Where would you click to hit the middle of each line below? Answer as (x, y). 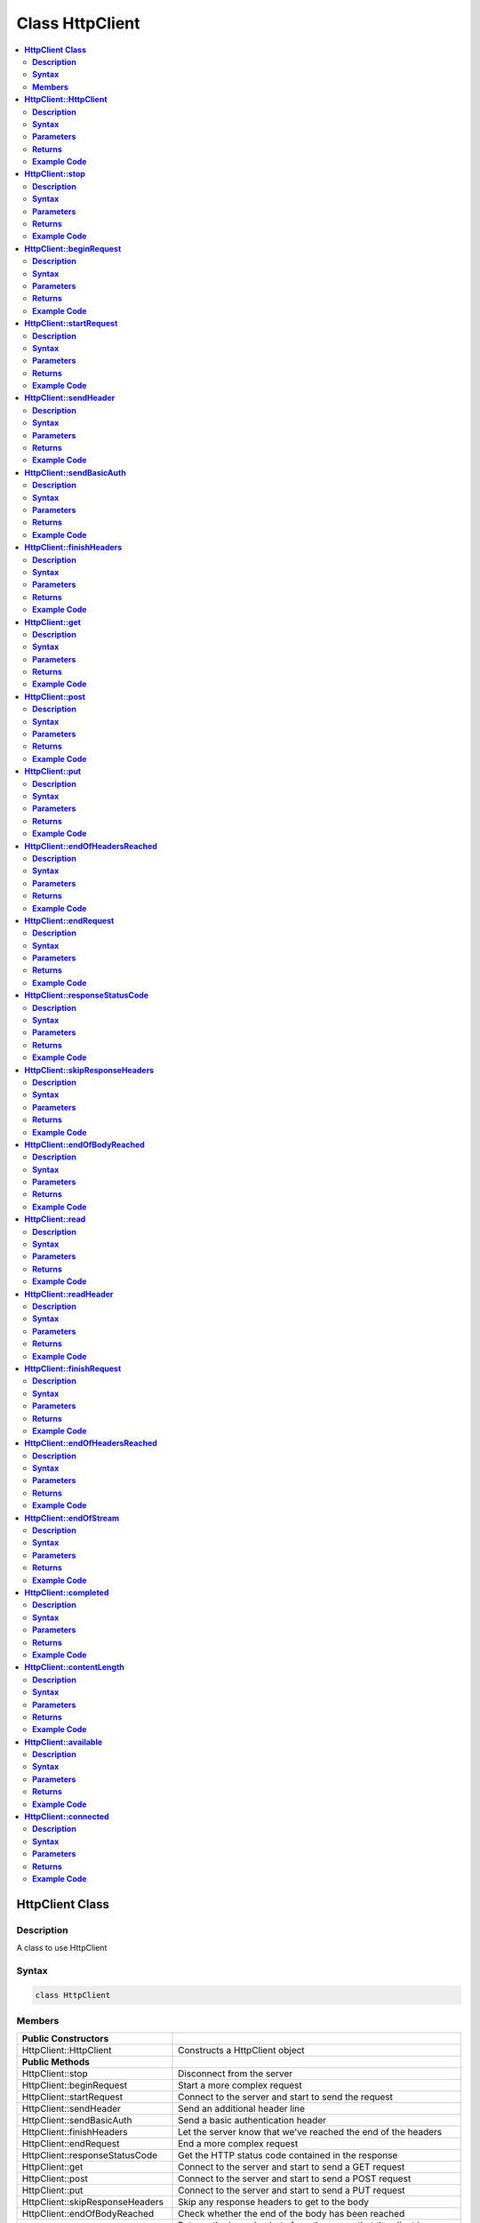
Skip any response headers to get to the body (273, 2203)
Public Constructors (65, 2039)
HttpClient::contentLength (74, 1667)
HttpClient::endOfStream (72, 1518)
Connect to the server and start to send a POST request (295, 2179)
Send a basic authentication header (252, 2121)
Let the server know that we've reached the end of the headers (310, 2132)
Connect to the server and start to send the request (285, 2097)
